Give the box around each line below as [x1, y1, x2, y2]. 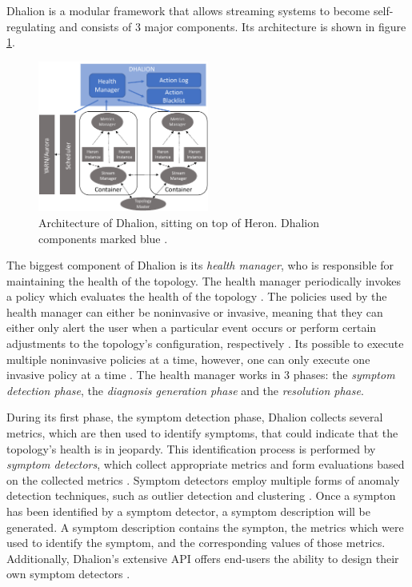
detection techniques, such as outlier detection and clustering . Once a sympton [6, 487, 396, 504]
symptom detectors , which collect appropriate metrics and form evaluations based [6, 456, 405, 473]
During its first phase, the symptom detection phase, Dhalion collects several [6, 409, 383, 425]
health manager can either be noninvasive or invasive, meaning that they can [6, 303, 383, 320]
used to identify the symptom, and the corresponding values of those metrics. [6, 534, 386, 551]
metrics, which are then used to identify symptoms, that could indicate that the [6, 425, 398, 441]
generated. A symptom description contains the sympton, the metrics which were [6, 518, 404, 535]
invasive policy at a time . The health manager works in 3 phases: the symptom [6, 366, 395, 383]
